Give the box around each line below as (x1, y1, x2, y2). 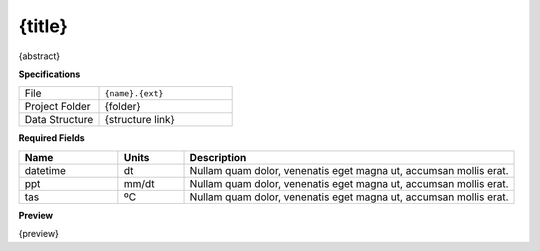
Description (189, 150, 247, 164)
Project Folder (24, 100, 91, 114)
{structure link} (104, 113, 175, 127)
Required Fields (18, 132, 85, 144)
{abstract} (18, 50, 61, 62)
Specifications (18, 68, 81, 80)
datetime (24, 163, 67, 177)
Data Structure (24, 113, 94, 127)
